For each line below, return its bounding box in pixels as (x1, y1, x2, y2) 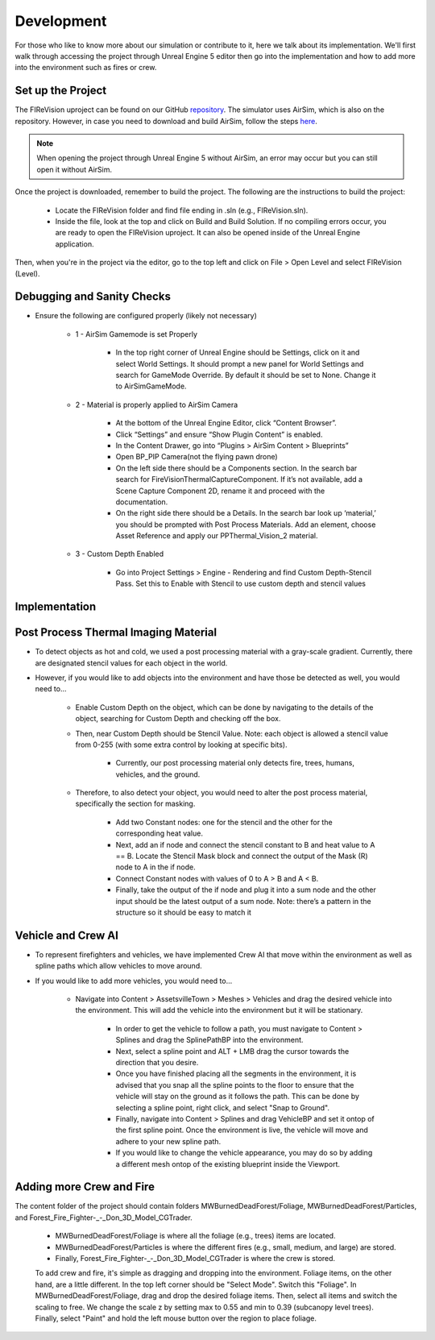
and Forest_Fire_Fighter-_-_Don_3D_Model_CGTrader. (14, 1213, 193, 1222)
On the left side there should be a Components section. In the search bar (115, 463, 358, 473)
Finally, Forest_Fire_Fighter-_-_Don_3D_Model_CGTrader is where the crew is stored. (55, 1254, 336, 1263)
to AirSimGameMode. (115, 381, 187, 391)
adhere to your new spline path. (115, 1136, 222, 1146)
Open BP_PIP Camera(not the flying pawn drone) (115, 452, 278, 462)
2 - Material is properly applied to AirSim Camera (75, 400, 238, 409)
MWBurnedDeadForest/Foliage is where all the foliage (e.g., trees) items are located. (55, 1231, 336, 1241)
